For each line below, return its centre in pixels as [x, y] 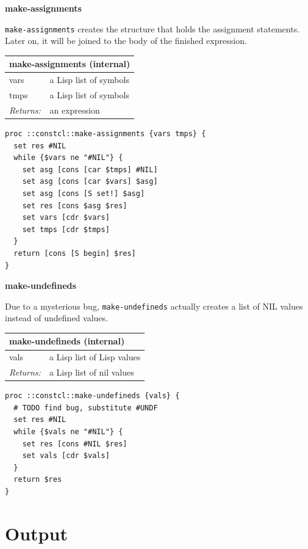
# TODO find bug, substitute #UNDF [86, 408]
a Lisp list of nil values [91, 372]
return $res [38, 480]
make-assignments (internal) [70, 64]
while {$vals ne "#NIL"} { [68, 432]
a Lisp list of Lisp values [95, 357]
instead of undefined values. [56, 318]
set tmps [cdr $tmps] [66, 229]
